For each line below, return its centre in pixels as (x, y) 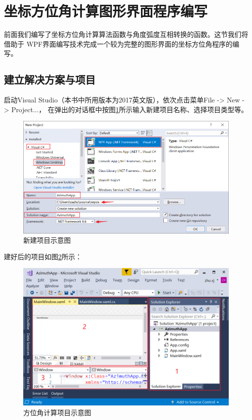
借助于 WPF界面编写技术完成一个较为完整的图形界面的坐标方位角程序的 (118, 43)
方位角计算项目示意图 (57, 412)
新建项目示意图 (47, 240)
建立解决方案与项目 (50, 79)
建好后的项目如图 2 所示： (43, 256)
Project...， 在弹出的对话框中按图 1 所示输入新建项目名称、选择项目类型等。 (130, 109)
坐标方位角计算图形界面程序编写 (106, 11)
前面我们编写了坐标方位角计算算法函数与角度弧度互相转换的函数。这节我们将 (126, 34)
